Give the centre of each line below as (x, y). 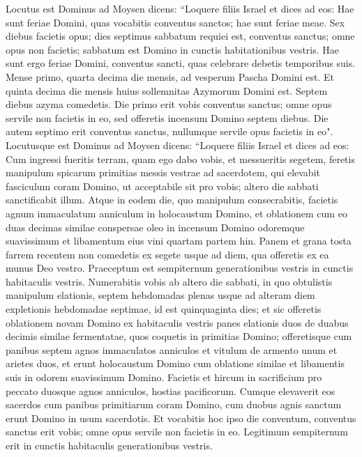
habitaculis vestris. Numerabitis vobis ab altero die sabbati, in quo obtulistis (169, 281)
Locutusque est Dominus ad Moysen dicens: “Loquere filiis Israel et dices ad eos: (178, 145)
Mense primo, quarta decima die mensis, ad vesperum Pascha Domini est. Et (170, 76)
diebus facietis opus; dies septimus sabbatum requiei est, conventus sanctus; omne (180, 36)
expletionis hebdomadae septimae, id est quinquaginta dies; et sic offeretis (164, 309)
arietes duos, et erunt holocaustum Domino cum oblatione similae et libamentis (175, 363)
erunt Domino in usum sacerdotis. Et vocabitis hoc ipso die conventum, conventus (181, 418)
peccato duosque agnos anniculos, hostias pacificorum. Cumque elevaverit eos (171, 390)
